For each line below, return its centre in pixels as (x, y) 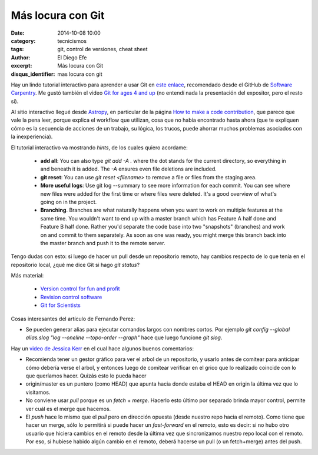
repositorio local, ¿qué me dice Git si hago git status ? (75, 265)
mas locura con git (80, 74)
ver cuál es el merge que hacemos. (68, 409)
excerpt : (21, 66)
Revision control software (71, 297)
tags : (17, 49)
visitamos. (38, 392)
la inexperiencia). (32, 137)
